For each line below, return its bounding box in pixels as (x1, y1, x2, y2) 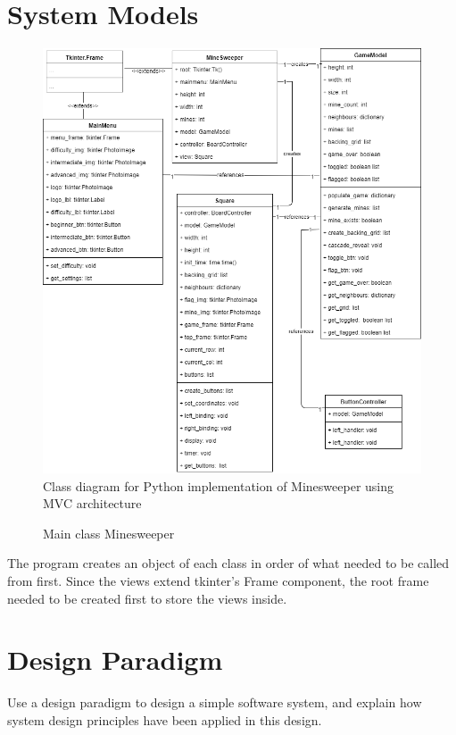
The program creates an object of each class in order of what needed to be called (7, 554, 450, 572)
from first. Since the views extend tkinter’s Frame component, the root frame (7, 572, 429, 590)
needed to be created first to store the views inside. (7, 589, 287, 607)
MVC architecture (43, 494, 142, 513)
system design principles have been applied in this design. (7, 710, 322, 729)
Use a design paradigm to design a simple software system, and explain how (7, 693, 422, 712)
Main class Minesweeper (43, 523, 175, 542)
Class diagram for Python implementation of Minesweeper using (43, 476, 394, 495)
